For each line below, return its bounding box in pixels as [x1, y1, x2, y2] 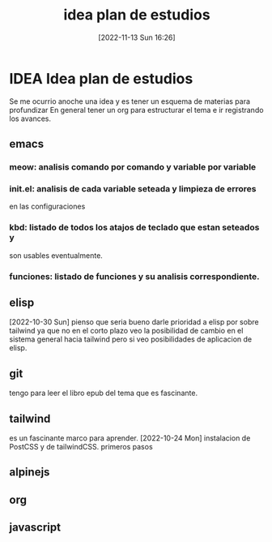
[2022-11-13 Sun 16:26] [97, 32, 176, 42]
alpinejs [9, 465, 50, 480]
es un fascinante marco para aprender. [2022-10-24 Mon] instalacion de [9, 432, 251, 443]
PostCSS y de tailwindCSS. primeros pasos [9, 441, 153, 451]
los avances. [9, 114, 52, 123]
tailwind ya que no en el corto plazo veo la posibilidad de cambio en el [9, 326, 244, 336]
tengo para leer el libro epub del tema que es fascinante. [9, 388, 198, 398]
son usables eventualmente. [9, 250, 104, 260]
